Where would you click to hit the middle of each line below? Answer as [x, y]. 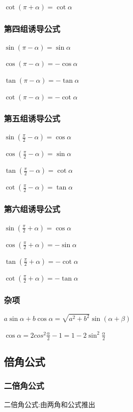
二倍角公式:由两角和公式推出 [50, 404]
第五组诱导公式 [32, 118]
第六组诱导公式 [32, 209]
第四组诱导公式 [32, 28]
